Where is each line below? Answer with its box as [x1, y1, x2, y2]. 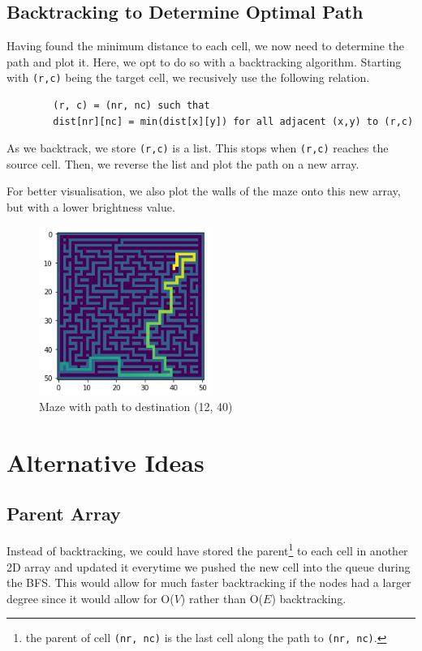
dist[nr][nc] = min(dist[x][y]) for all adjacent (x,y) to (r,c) [53, 115, 414, 127]
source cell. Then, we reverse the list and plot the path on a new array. [6, 155, 360, 172]
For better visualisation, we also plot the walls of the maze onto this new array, [6, 182, 401, 199]
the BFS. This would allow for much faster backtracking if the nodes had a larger [6, 574, 411, 591]
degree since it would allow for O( [6, 589, 174, 606]
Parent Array [6, 501, 121, 526]
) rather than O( [180, 589, 264, 606]
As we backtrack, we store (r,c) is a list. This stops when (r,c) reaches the [6, 139, 389, 156]
